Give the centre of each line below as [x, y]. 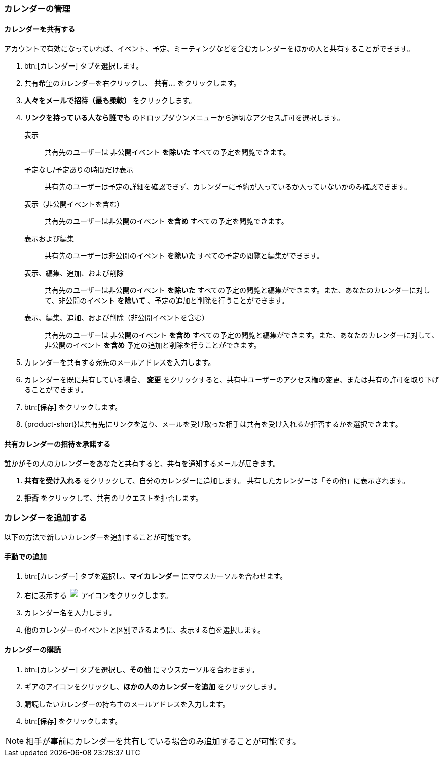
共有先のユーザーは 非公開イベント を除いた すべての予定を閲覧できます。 [168, 152]
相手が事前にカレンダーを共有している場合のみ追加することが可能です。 [163, 741]
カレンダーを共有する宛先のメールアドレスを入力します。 [120, 362]
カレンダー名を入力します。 [70, 613]
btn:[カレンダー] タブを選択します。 [84, 66]
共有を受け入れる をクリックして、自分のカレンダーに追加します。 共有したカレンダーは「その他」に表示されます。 [217, 481]
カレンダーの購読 [32, 650]
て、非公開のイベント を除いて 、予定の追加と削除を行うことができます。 [167, 301]
